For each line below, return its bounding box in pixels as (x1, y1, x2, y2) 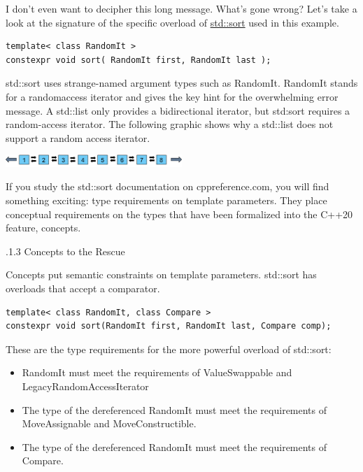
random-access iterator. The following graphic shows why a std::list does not (6, 117, 334, 131)
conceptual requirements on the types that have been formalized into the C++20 (6, 206, 353, 221)
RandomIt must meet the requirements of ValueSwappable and (22, 365, 292, 380)
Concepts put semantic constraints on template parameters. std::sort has (6, 267, 317, 282)
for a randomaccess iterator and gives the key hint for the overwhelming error (6, 89, 339, 103)
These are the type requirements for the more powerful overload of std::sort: (6, 341, 332, 356)
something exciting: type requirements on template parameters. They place (6, 193, 327, 207)
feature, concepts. (6, 220, 81, 235)
